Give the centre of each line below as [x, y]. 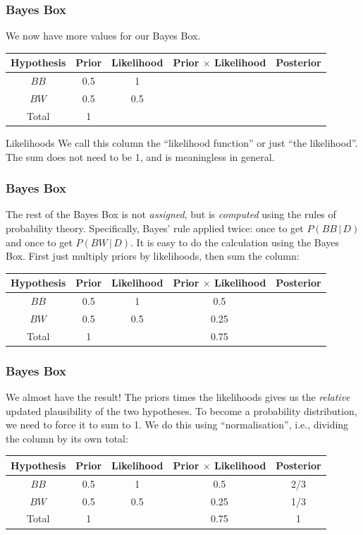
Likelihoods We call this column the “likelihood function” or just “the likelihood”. [182, 142]
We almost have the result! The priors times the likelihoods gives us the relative [178, 397]
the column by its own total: [67, 438]
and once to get [39, 242]
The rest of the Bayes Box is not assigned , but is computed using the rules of [171, 214]
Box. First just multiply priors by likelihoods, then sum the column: [153, 256]
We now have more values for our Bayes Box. [103, 36]
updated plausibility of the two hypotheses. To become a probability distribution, [181, 410]
